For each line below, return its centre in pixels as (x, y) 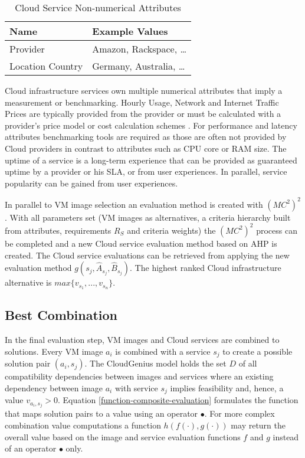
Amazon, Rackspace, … (140, 49)
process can (277, 230)
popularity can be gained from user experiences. (91, 183)
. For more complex (240, 413)
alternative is (28, 282)
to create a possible (258, 351)
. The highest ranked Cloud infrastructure (206, 268)
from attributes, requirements (58, 230)
